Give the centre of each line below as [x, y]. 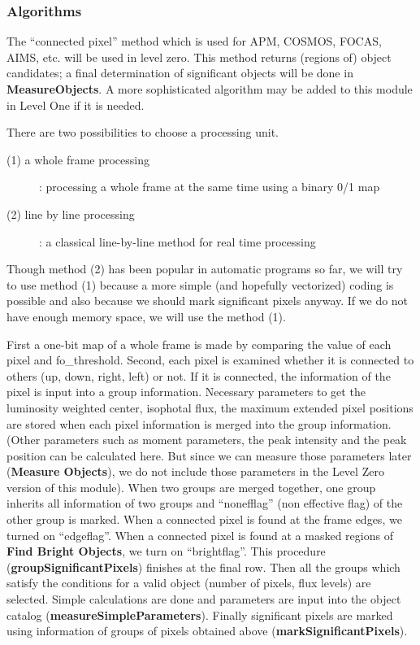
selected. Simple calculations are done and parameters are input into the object [204, 599]
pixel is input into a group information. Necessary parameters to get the [186, 392]
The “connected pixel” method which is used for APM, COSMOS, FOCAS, [194, 41]
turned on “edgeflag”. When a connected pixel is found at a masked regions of [200, 535]
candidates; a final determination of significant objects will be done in [180, 73]
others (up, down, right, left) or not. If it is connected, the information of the [199, 375]
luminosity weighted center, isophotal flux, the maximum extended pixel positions [210, 407]
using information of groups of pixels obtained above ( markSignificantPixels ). [207, 631]
